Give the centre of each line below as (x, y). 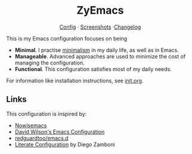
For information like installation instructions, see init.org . (75, 81)
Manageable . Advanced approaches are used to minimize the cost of (100, 56)
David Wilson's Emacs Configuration (60, 131)
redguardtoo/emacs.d (41, 138)
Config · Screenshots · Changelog (100, 27)
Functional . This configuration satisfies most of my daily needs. (93, 69)
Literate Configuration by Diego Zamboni (65, 144)
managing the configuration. (49, 63)
